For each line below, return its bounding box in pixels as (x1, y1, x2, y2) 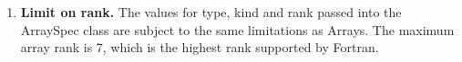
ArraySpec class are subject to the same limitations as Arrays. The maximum (20, 20, 455, 39)
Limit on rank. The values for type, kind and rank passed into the (20, 3, 402, 21)
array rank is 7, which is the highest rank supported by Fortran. (20, 38, 379, 57)
